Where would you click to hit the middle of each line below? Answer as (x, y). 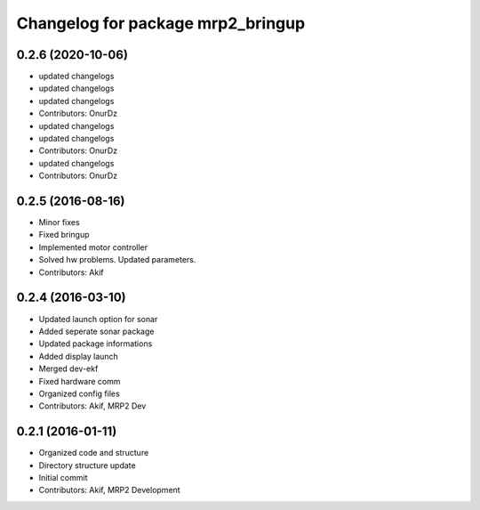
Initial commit (63, 477)
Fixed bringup (64, 235)
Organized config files (79, 393)
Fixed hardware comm (80, 381)
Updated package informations (96, 344)
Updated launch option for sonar (98, 319)
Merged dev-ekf (68, 368)
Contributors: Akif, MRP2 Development (110, 490)
